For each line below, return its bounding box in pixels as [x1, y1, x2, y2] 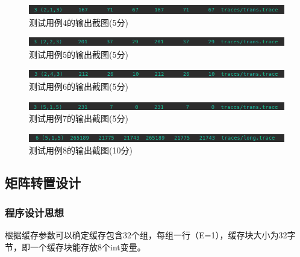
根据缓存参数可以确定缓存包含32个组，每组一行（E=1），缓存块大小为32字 [5, 229, 296, 241]
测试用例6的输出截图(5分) [29, 80, 128, 93]
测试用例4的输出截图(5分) [29, 16, 128, 28]
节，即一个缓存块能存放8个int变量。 [5, 240, 146, 253]
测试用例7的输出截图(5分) [29, 112, 128, 125]
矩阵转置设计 [5, 173, 81, 192]
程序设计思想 [5, 205, 64, 220]
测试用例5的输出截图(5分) [29, 48, 128, 60]
